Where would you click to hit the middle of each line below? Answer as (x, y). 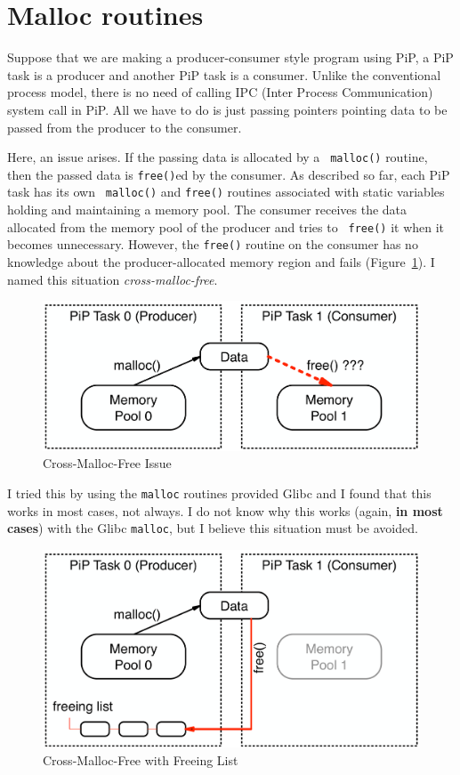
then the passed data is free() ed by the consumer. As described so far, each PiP (229, 174)
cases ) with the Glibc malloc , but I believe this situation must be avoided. (213, 528)
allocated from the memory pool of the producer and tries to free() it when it (226, 226)
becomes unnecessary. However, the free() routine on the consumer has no (213, 244)
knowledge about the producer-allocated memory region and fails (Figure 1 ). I (221, 261)
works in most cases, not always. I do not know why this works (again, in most (225, 510)
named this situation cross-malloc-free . (113, 279)
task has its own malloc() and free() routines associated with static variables (226, 192)
